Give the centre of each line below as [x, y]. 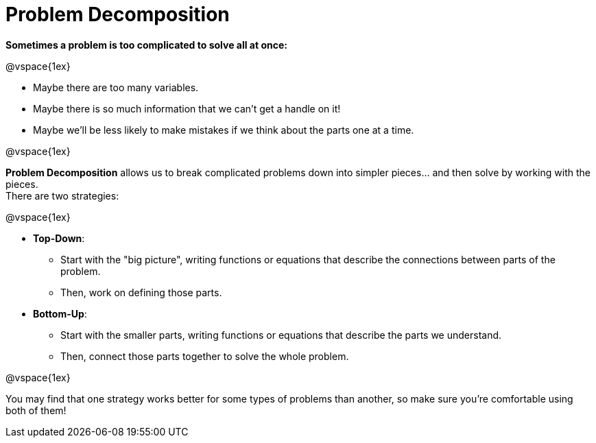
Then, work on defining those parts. [141, 292]
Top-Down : [59, 238]
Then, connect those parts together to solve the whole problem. [205, 356]
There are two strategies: [62, 195]
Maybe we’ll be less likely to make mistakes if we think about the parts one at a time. [224, 130]
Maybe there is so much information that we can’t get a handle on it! [187, 108]
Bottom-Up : [60, 313]
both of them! [36, 410]
